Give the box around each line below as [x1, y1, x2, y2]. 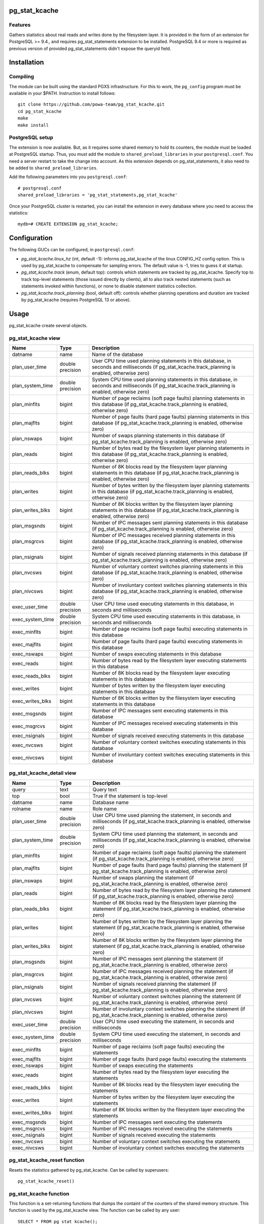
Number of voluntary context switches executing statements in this [91, 739, 246, 745]
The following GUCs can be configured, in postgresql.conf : [9, 247, 135, 253]
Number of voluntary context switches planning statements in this [91, 563, 243, 570]
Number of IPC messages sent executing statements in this [91, 707, 228, 714]
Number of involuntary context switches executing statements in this [91, 752, 250, 758]
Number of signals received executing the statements [92, 1131, 216, 1138]
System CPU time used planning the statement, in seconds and [92, 830, 238, 837]
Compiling [9, 73, 34, 80]
